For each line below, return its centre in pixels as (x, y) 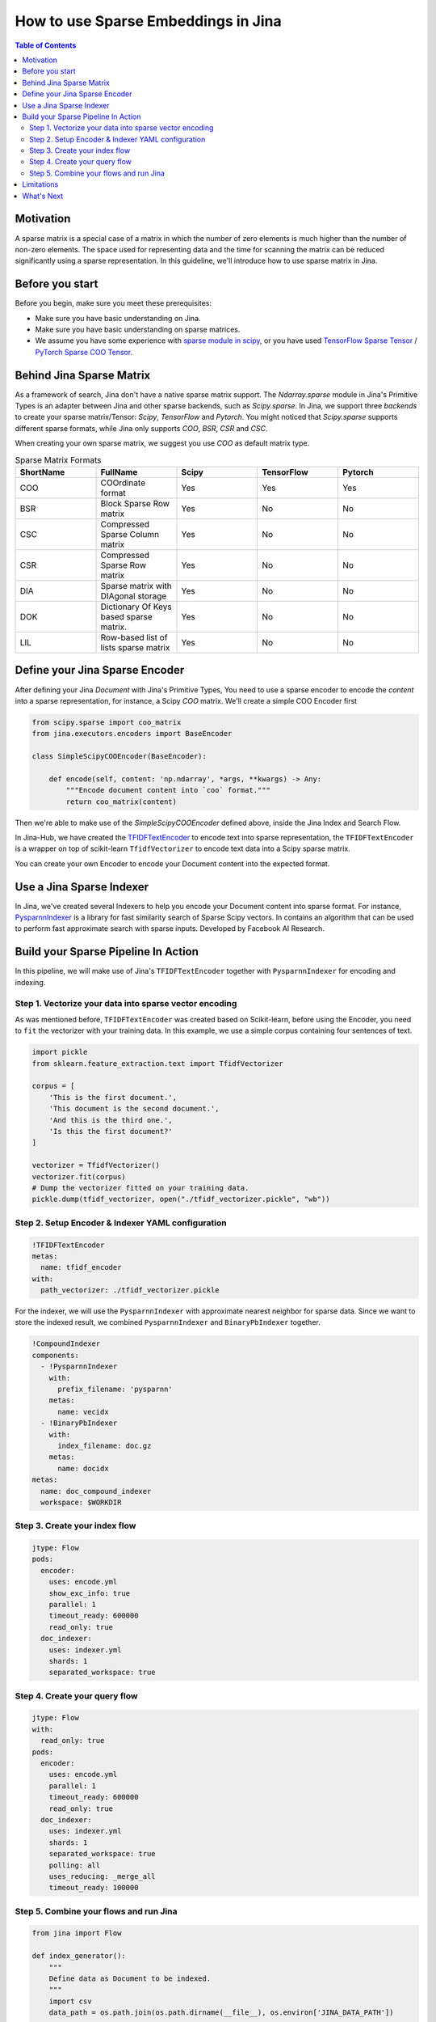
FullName (119, 472)
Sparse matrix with (136, 586)
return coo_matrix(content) (122, 802)
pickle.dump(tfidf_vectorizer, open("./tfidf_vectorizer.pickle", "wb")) (181, 1199)
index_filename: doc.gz (105, 1445)
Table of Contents (46, 45)
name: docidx (83, 1468)
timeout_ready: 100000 (94, 1888)
